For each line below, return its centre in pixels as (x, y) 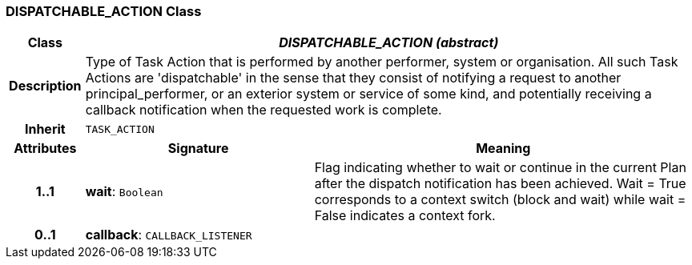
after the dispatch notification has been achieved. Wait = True (500, 184)
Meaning (503, 149)
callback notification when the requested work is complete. (264, 110)
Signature (198, 149)
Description (45, 86)
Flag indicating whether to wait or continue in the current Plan (500, 168)
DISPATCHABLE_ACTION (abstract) (389, 43)
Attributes (45, 149)
